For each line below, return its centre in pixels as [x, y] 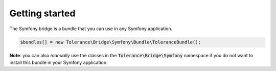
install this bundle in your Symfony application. [59, 62]
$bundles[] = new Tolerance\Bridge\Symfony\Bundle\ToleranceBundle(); [111, 42]
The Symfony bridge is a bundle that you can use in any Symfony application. [91, 29]
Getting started [42, 13]
